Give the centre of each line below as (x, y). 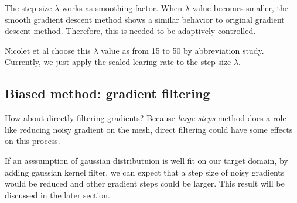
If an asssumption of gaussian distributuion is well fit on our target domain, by (146, 160)
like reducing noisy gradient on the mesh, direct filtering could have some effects (149, 129)
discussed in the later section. (57, 195)
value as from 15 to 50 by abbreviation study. (182, 50)
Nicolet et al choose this (48, 50)
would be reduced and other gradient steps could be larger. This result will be (145, 183)
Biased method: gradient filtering (107, 93)
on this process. (33, 141)
